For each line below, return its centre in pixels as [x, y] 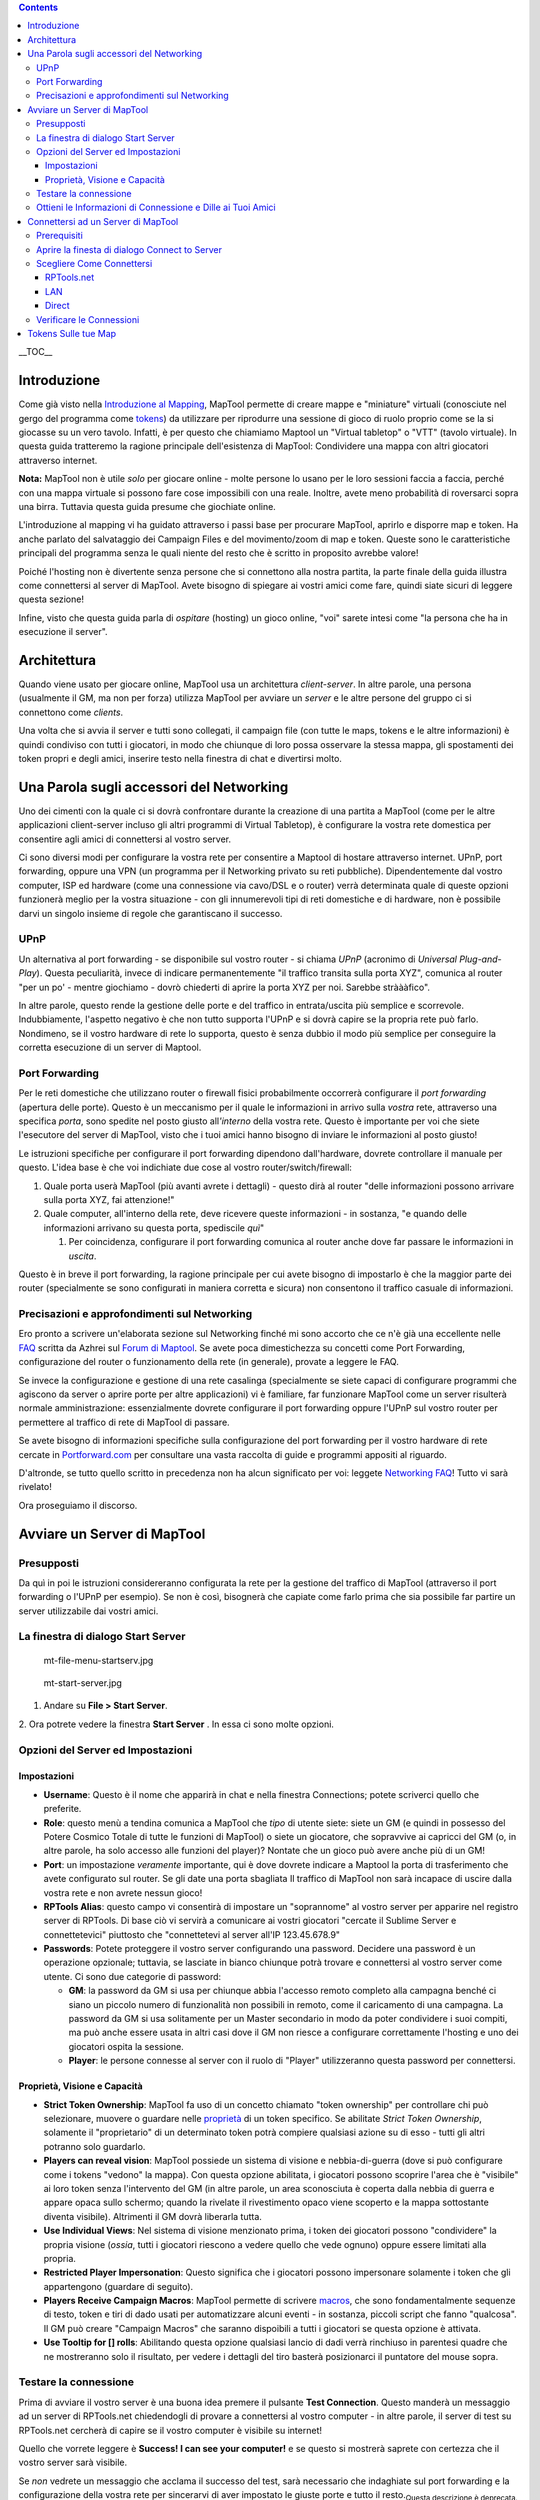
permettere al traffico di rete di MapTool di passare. [124, 1422]
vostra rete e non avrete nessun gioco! [123, 1892]
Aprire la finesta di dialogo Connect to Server [129, 249]
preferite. [62, 1809]
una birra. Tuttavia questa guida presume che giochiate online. [147, 507]
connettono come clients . [71, 712]
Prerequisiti [60, 236]
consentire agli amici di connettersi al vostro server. [125, 839]
